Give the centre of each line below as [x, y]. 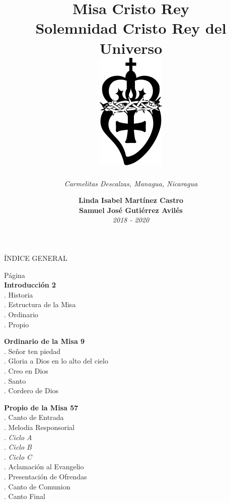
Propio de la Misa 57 [41, 407]
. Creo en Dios [26, 371]
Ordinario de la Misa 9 [45, 341]
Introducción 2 [30, 285]
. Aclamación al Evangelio [44, 466]
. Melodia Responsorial [40, 427]
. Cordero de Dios [31, 390]
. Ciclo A [18, 437]
